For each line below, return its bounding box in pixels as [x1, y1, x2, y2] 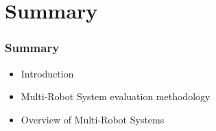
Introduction [21, 66, 74, 80]
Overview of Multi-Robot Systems [21, 112, 165, 126]
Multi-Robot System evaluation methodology [21, 89, 211, 104]
